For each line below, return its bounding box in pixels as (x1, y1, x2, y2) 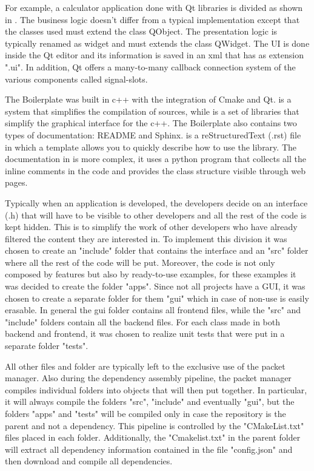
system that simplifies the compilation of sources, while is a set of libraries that (5, 104, 299, 117)
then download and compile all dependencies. (5, 455, 173, 467)
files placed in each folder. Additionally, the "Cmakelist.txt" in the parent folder (5, 431, 301, 444)
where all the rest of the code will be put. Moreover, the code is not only (5, 256, 275, 268)
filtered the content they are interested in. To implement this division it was (5, 232, 287, 245)
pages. (5, 176, 28, 189)
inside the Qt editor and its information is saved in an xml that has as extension (5, 49, 304, 61)
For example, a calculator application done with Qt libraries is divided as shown (5, 1, 303, 13)
